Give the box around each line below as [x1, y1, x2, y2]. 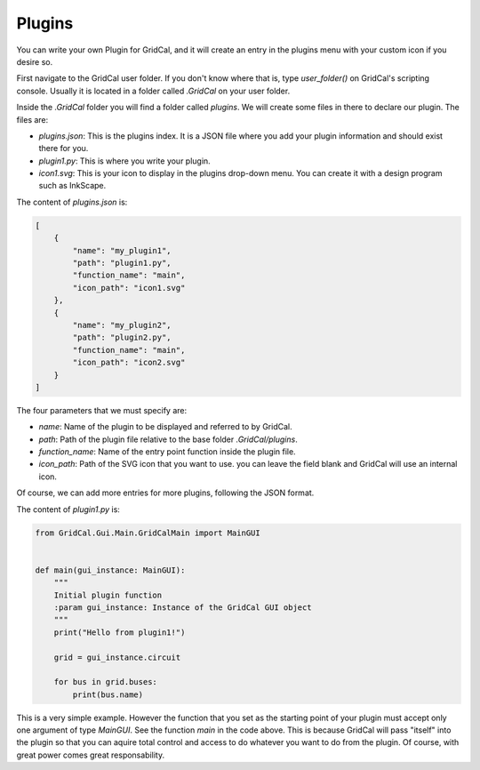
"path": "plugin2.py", [72, 333, 172, 342]
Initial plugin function [53, 590, 163, 600]
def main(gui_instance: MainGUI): [35, 565, 186, 575]
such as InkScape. [38, 180, 107, 191]
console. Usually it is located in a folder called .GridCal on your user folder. [16, 85, 291, 96]
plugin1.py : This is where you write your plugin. [38, 156, 211, 166]
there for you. [38, 143, 89, 154]
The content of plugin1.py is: [16, 503, 120, 515]
